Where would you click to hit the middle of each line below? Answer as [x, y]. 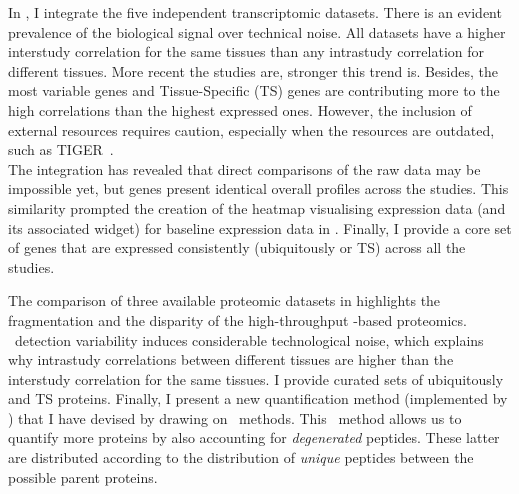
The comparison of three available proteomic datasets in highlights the [224, 300]
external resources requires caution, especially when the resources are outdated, [251, 129]
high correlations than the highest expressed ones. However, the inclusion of [240, 109]
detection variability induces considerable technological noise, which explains [249, 339]
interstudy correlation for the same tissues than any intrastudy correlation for [246, 51]
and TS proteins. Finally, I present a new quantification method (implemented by [258, 398]
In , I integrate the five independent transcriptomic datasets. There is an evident [255, 12]
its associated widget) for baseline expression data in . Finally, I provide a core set [260, 227]
